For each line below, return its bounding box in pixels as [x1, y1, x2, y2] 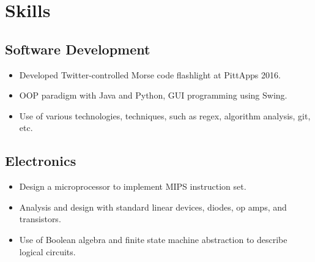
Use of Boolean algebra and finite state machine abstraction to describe [19, 233, 287, 245]
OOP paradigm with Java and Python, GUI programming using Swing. [19, 89, 287, 102]
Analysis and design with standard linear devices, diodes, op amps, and [19, 200, 287, 213]
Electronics [5, 151, 76, 170]
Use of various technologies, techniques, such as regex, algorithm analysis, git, [19, 109, 311, 122]
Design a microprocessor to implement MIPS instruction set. [19, 180, 246, 193]
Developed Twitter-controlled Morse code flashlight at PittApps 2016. [19, 68, 281, 81]
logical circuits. [19, 245, 76, 258]
